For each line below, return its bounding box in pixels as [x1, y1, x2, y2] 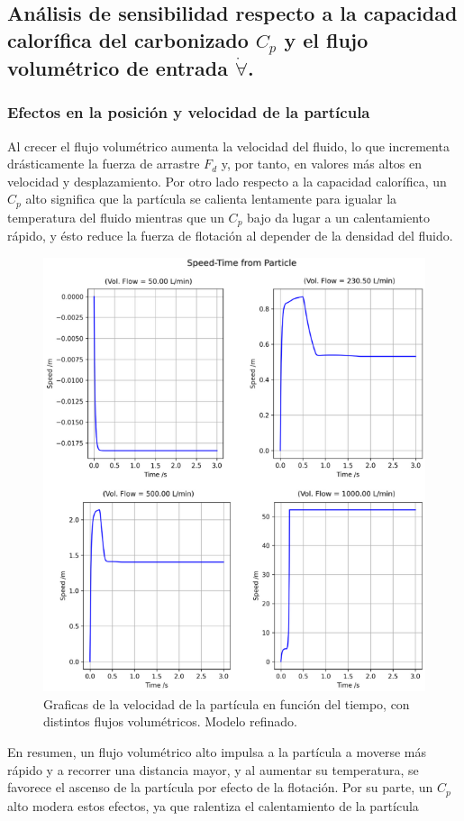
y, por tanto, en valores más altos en [221, 154, 423, 173]
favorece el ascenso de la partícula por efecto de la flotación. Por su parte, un [7, 778, 433, 797]
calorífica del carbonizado [7, 25, 249, 53]
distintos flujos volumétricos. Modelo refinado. [43, 712, 297, 731]
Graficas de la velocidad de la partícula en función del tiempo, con [43, 694, 410, 713]
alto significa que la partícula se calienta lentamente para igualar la [25, 189, 397, 208]
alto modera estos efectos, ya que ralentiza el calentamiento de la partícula [7, 796, 419, 815]
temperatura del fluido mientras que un [7, 207, 224, 226]
